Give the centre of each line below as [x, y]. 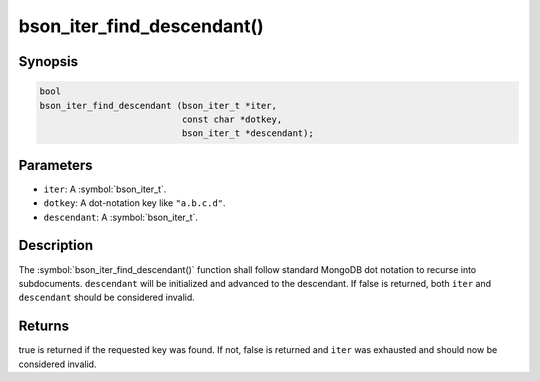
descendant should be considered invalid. [106, 297]
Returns [44, 326]
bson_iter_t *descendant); [247, 133]
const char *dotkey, [232, 119]
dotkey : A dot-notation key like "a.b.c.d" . [134, 203]
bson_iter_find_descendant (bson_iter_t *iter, [158, 105]
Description [56, 245]
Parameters [55, 165]
